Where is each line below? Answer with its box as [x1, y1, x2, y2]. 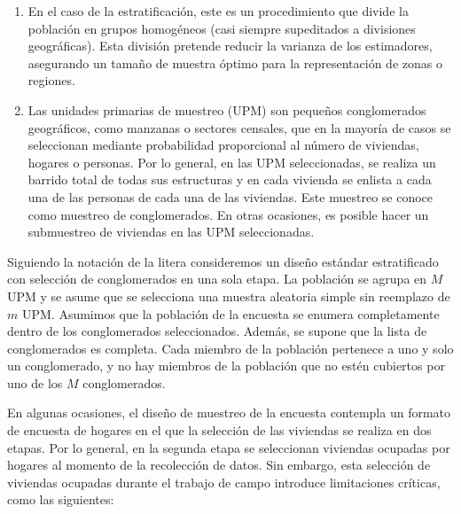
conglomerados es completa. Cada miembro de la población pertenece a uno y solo [7, 339, 454, 357]
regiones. [27, 71, 75, 90]
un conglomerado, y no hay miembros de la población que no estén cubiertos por [7, 356, 445, 375]
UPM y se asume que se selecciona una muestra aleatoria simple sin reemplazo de [7, 286, 450, 305]
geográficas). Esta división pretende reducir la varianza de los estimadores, [27, 36, 433, 55]
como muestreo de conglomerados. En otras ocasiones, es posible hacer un [27, 205, 429, 223]
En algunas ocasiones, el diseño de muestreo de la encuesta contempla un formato [7, 403, 451, 422]
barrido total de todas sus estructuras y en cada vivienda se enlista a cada [27, 170, 432, 189]
